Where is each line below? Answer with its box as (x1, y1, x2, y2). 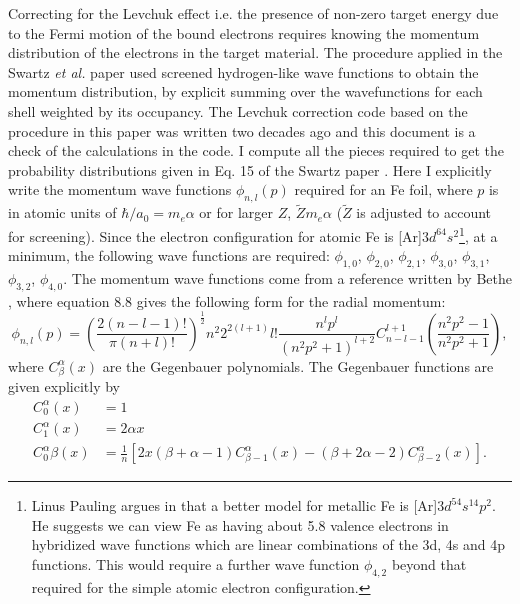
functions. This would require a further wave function (31, 553, 360, 574)
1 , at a (459, 222, 498, 246)
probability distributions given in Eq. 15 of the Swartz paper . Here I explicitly (8, 159, 492, 180)
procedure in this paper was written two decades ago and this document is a (8, 120, 476, 141)
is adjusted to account (356, 202, 492, 223)
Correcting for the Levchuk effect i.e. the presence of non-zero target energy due (8, 3, 499, 23)
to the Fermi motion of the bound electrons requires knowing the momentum (8, 22, 480, 43)
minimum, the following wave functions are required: (8, 245, 330, 266)
